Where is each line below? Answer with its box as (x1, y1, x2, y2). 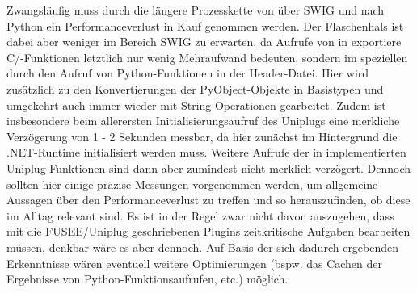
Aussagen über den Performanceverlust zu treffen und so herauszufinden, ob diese (6, 191, 411, 208)
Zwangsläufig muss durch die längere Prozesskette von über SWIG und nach (6, 2, 385, 18)
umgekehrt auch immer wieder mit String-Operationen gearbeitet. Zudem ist (6, 96, 386, 113)
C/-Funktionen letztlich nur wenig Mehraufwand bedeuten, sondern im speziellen (6, 48, 408, 65)
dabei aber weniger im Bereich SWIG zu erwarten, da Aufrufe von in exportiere (6, 33, 402, 50)
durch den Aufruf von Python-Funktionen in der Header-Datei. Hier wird (6, 65, 369, 82)
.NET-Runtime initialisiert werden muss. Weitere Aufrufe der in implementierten (6, 144, 406, 161)
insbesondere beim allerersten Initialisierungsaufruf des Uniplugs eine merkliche (6, 112, 400, 129)
